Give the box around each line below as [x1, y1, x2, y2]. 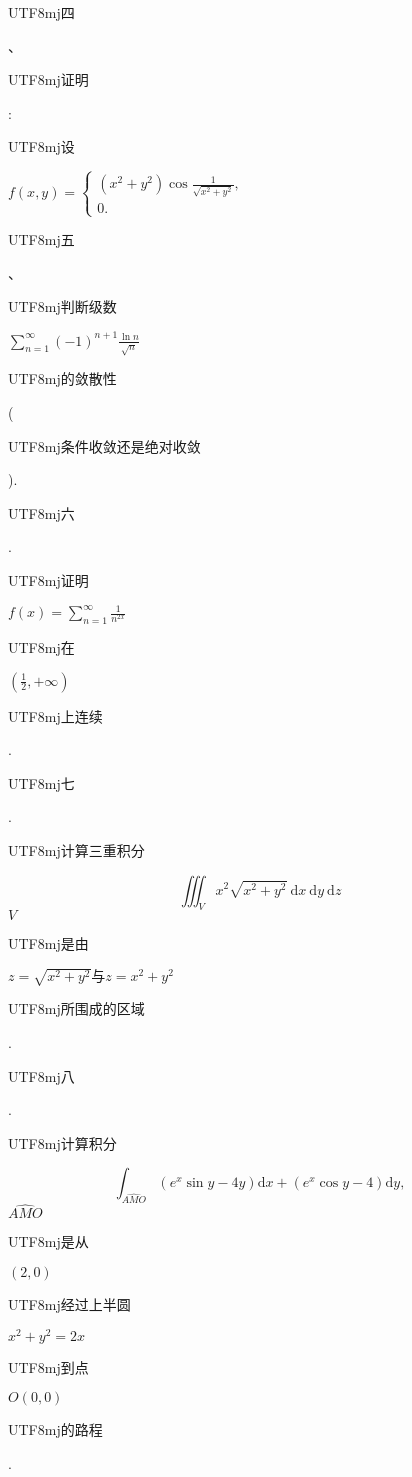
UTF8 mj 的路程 [8, 1419, 103, 1440]
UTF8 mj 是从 [8, 1231, 89, 1252]
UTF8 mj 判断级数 [8, 296, 117, 317]
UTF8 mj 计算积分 [8, 1132, 117, 1153]
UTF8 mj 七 [8, 772, 75, 793]
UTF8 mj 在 [8, 636, 75, 657]
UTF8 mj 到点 [8, 1356, 89, 1377]
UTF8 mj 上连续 [8, 705, 103, 726]
